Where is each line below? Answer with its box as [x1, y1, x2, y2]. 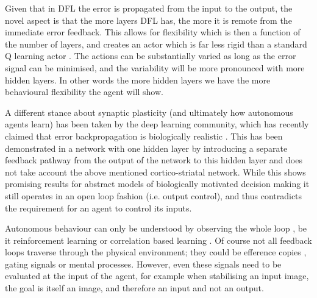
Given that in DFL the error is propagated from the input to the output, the [5, 2, 293, 14]
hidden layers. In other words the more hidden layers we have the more [5, 73, 271, 86]
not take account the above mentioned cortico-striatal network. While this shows [5, 165, 306, 178]
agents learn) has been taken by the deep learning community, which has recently [5, 118, 309, 130]
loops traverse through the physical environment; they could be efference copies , [5, 246, 307, 258]
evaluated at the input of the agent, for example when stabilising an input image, [5, 269, 309, 282]
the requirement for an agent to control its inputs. [5, 201, 192, 214]
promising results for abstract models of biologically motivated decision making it [5, 177, 310, 190]
